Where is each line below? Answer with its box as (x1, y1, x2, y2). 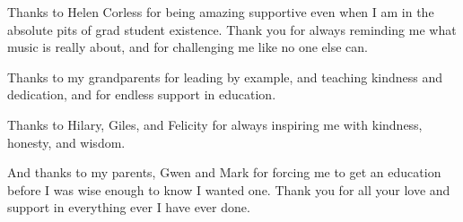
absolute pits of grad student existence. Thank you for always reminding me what (7, 20, 457, 38)
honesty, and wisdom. (7, 132, 126, 151)
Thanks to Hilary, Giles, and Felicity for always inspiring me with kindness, (7, 115, 423, 133)
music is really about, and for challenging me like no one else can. (7, 38, 369, 56)
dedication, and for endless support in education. (7, 85, 276, 104)
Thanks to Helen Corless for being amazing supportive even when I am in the (7, 3, 434, 21)
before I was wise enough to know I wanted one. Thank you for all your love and (7, 180, 450, 199)
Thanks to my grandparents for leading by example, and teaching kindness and (7, 67, 443, 86)
